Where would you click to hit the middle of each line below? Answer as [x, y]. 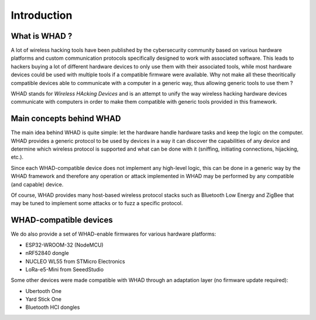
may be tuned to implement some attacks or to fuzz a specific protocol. [97, 203]
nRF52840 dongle [47, 253]
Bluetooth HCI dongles [53, 307]
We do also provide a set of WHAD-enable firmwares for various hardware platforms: [114, 234]
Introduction [42, 15]
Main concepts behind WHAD [66, 119]
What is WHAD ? [42, 36]
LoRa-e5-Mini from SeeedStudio [65, 269]
